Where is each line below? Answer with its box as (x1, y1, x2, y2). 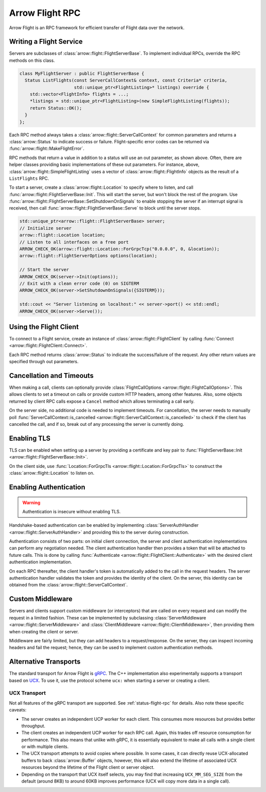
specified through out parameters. (9, 359, 79, 365)
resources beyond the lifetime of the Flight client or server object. (21, 764, 155, 770)
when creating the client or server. (9, 628, 79, 634)
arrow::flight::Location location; (19, 232, 105, 238)
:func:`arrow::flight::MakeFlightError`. (9, 146, 85, 152)
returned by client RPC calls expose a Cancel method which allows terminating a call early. (9, 398, 195, 404)
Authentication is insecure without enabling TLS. (22, 508, 121, 514)
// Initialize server (19, 225, 72, 231)
